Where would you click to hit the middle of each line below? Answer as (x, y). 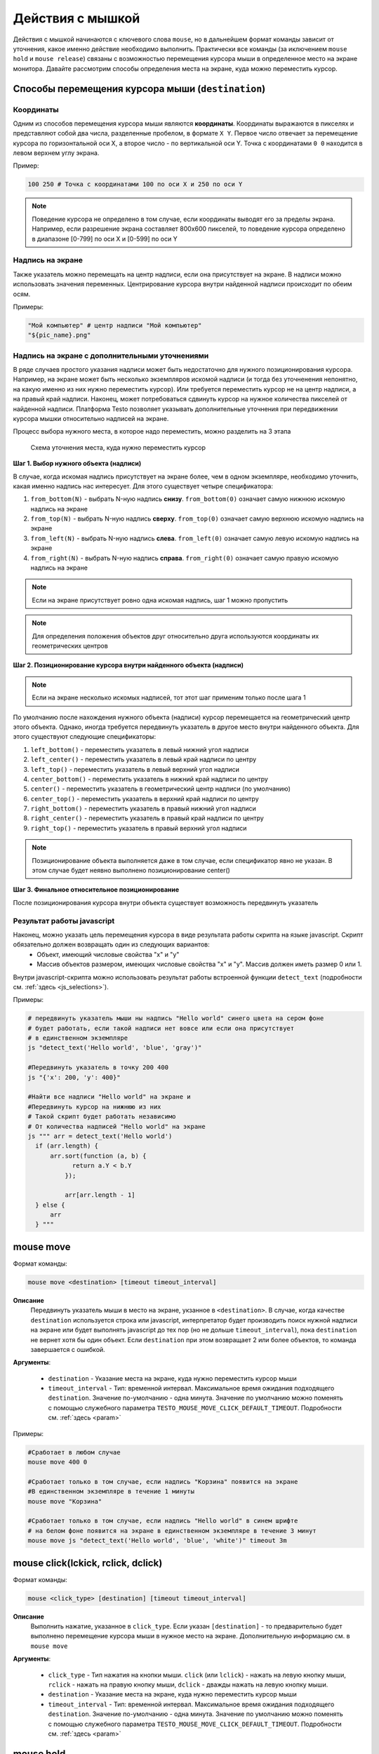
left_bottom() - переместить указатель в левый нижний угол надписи (140, 749)
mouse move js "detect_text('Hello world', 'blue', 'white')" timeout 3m (157, 1541)
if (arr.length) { (67, 1146)
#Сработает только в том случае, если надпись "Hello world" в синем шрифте (163, 1521)
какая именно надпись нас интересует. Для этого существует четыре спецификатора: (143, 486)
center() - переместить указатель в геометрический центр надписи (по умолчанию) (161, 789)
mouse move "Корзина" (65, 1501)
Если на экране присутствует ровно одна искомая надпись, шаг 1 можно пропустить (160, 600)
